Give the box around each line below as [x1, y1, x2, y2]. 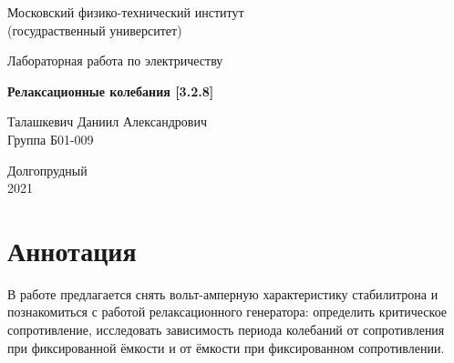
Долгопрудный [7, 160, 88, 179]
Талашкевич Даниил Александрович [7, 112, 208, 131]
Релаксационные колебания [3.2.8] [7, 81, 214, 100]
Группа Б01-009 [7, 129, 94, 148]
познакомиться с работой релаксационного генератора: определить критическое [7, 302, 448, 321]
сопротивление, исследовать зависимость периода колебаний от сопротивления [7, 320, 445, 339]
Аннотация [7, 231, 137, 268]
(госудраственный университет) [7, 20, 182, 39]
